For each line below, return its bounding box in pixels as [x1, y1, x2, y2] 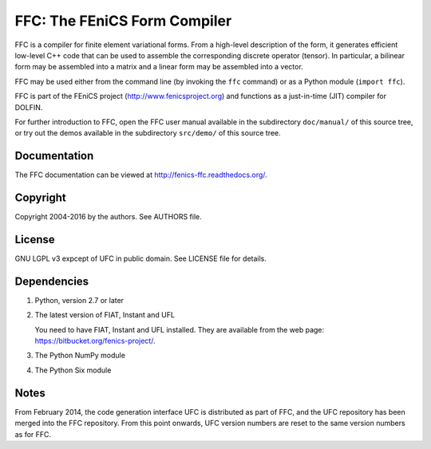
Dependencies [14, 274, 89, 288]
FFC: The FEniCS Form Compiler [14, 12, 232, 30]
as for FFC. [14, 429, 52, 439]
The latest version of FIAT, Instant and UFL [34, 310, 176, 320]
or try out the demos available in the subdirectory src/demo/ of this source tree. [14, 128, 281, 138]
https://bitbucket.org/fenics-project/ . [34, 336, 156, 346]
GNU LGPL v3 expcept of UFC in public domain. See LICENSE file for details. [14, 254, 267, 263]
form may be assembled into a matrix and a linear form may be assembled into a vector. [14, 62, 303, 72]
